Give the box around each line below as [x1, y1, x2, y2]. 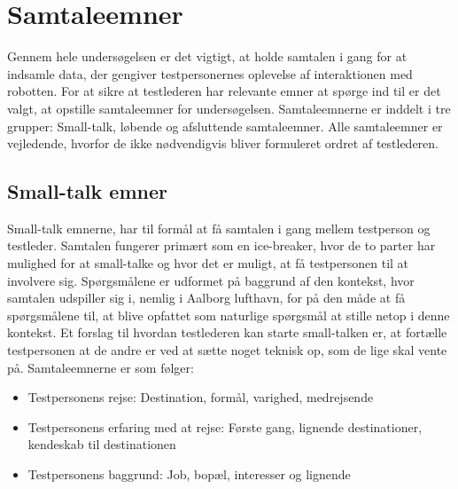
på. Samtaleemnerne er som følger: [7, 358, 194, 376]
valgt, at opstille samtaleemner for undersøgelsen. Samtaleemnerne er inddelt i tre [7, 99, 451, 117]
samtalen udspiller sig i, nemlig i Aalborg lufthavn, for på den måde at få [7, 288, 406, 307]
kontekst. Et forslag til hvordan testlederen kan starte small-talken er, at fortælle [7, 323, 447, 342]
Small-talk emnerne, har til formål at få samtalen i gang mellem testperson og [7, 218, 431, 237]
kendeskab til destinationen [27, 435, 176, 454]
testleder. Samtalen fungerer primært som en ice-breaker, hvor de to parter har [7, 236, 436, 255]
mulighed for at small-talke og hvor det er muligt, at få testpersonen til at [7, 254, 409, 272]
